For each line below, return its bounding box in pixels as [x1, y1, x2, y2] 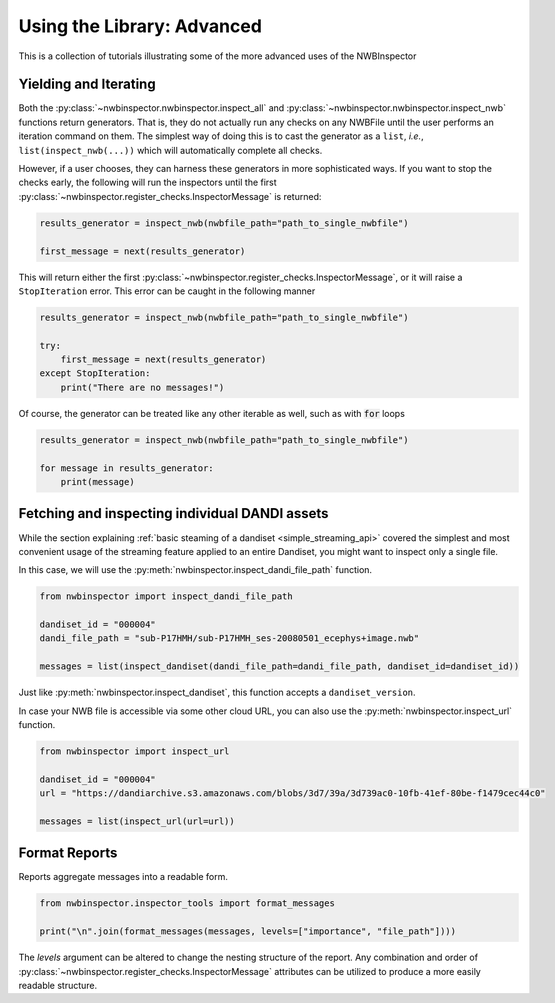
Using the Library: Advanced [18, 15, 262, 37]
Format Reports [18, 845, 118, 862]
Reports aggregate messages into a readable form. [18, 871, 229, 883]
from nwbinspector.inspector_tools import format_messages [39, 898, 335, 909]
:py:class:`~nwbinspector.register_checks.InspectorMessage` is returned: [18, 190, 322, 202]
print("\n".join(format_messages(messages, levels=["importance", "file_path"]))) [39, 926, 457, 937]
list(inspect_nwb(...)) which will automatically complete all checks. [18, 144, 323, 156]
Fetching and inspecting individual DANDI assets [18, 505, 329, 522]
